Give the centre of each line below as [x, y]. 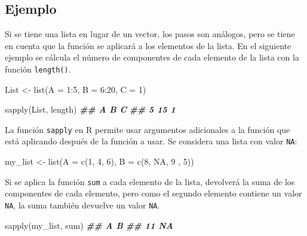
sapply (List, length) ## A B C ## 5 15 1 [90, 109]
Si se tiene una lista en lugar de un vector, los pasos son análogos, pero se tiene [150, 34]
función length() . [38, 69]
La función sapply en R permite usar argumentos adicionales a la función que [148, 129]
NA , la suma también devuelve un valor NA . [82, 205]
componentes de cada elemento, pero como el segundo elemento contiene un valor [153, 193]
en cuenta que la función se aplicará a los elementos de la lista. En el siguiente [148, 45]
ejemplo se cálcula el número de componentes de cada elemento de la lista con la [152, 57]
